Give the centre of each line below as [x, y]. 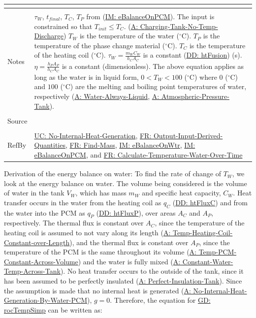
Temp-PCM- [218, 252]
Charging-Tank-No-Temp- [179, 26]
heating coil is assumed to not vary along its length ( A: [87, 233]
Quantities [50, 145]
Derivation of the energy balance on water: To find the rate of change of [112, 174]
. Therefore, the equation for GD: [160, 300]
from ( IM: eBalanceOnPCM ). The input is [150, 16]
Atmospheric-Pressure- [195, 96]
